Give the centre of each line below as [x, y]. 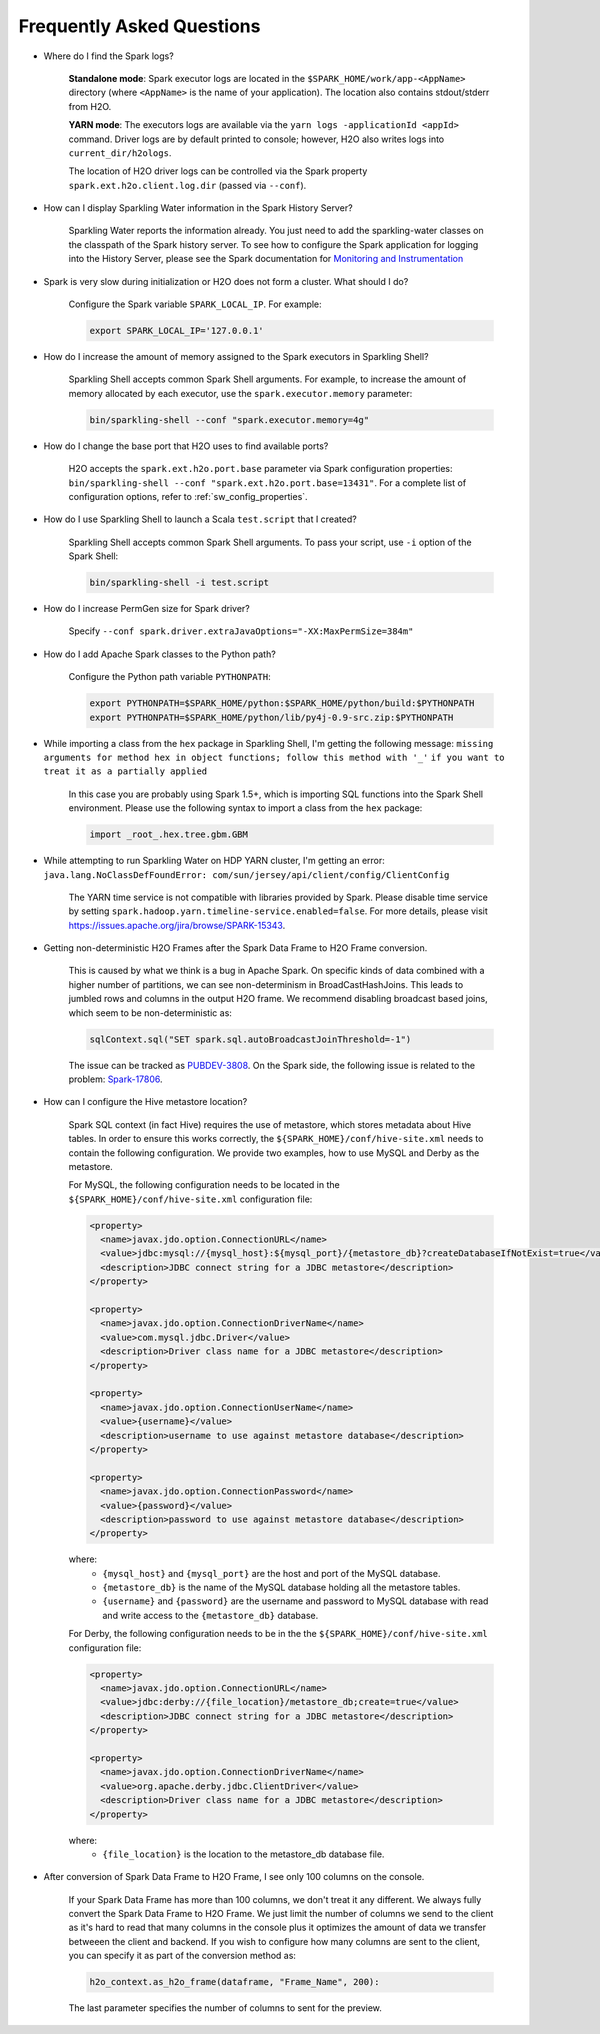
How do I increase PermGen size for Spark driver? [146, 609]
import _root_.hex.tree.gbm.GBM [169, 834]
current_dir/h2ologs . [120, 152]
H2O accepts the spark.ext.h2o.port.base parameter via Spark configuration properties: [260, 469]
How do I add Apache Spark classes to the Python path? [160, 654]
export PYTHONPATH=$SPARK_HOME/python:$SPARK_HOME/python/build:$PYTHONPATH [282, 703]
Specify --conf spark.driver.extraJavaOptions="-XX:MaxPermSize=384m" [241, 631]
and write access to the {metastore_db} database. [210, 1615]
